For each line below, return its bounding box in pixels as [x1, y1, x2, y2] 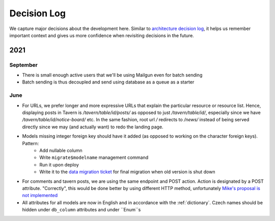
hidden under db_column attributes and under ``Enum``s [22, 207, 141, 213]
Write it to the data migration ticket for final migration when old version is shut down [39, 169, 215, 175]
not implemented [22, 192, 58, 199]
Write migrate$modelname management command [39, 154, 149, 160]
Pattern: [22, 140, 39, 146]
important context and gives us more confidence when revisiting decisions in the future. [9, 32, 195, 38]
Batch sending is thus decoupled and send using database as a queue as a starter [22, 79, 195, 85]
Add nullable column [39, 147, 82, 153]
